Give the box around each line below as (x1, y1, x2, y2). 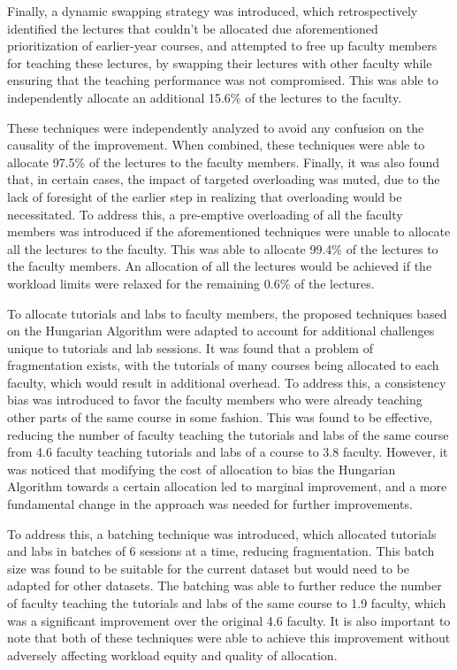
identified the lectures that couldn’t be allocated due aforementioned (7, 19, 378, 37)
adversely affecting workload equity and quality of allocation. (7, 645, 338, 664)
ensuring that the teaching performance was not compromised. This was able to (7, 71, 438, 89)
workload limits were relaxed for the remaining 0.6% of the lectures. (7, 273, 375, 292)
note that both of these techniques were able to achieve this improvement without (7, 628, 451, 647)
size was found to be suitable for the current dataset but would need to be (7, 558, 410, 577)
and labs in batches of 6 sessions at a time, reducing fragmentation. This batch (7, 542, 435, 560)
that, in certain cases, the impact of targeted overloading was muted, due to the (7, 170, 440, 189)
